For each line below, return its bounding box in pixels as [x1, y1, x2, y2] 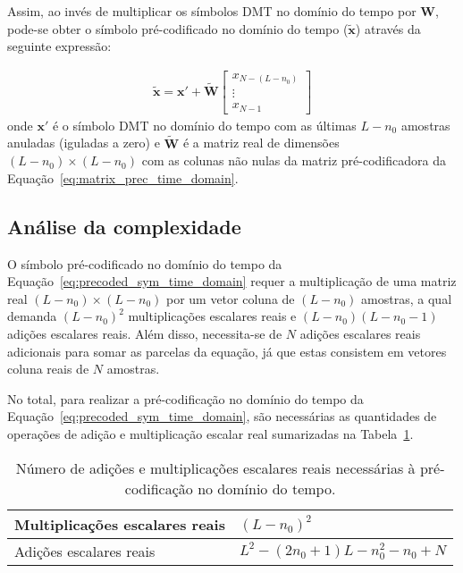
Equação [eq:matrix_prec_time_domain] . [7, 168, 239, 187]
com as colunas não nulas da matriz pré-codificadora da [141, 151, 446, 170]
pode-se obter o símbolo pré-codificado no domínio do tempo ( [7, 19, 349, 38]
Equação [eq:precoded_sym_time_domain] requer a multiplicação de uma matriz [7, 272, 457, 291]
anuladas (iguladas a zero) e [7, 133, 160, 152]
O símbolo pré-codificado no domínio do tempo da [7, 254, 282, 273]
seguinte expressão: [7, 37, 112, 55]
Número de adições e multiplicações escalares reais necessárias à [15, 457, 416, 478]
